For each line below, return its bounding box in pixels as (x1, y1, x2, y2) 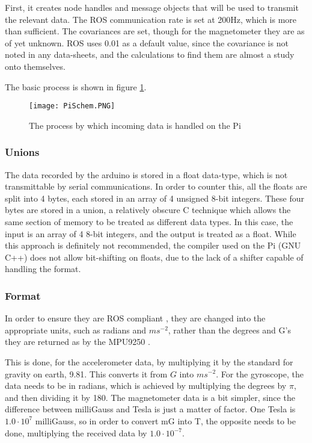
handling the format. (5, 262, 81, 275)
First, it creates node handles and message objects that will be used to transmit (5, 1, 299, 13)
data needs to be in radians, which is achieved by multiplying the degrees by (5, 379, 287, 392)
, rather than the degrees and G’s (168, 323, 291, 336)
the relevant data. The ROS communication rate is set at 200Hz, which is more (5, 13, 297, 25)
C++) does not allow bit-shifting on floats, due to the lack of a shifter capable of (5, 250, 304, 263)
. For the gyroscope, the (216, 367, 304, 380)
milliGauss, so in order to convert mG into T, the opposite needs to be (35, 414, 296, 427)
